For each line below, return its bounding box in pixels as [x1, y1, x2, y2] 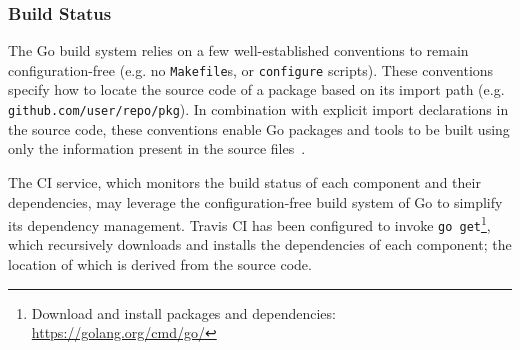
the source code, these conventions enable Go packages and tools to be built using [8, 118, 510, 139]
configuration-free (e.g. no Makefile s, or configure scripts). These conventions [8, 59, 494, 80]
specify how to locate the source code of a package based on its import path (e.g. [8, 79, 505, 100]
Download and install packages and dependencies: [31, 302, 336, 323]
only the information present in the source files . [8, 138, 306, 159]
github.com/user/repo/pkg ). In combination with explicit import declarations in [8, 99, 509, 120]
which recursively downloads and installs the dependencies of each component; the [8, 234, 512, 255]
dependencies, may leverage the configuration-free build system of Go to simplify [8, 191, 503, 212]
